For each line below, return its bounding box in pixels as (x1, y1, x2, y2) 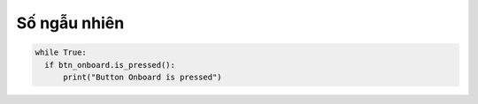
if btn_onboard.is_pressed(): (44, 60, 176, 70)
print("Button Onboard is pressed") (63, 71, 222, 82)
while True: (35, 48, 88, 57)
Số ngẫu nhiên (16, 13, 125, 33)
